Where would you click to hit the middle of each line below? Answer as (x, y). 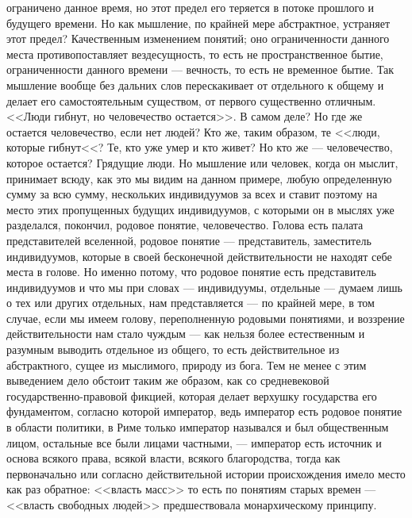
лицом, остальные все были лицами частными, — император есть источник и (194, 442)
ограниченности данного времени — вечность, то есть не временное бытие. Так (200, 69)
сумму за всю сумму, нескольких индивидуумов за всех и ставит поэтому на (192, 194)
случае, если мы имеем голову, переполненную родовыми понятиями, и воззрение (206, 318)
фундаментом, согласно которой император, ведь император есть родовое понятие (204, 411)
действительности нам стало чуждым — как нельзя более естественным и (186, 334)
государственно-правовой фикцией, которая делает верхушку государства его (192, 395)
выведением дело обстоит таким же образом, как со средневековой (168, 380)
